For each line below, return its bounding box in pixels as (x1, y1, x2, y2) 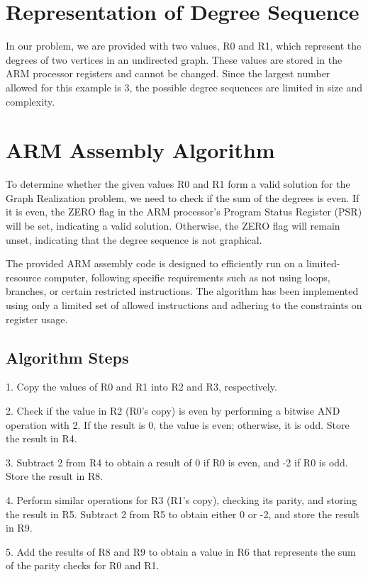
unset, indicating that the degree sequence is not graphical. (6, 232, 262, 247)
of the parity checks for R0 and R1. (6, 558, 160, 573)
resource (6, 269, 41, 284)
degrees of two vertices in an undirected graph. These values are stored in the (6, 52, 342, 67)
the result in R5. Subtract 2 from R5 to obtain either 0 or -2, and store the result (6, 506, 360, 521)
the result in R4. (6, 431, 77, 446)
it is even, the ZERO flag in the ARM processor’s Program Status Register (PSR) (6, 204, 362, 219)
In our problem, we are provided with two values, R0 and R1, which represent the (6, 38, 362, 53)
